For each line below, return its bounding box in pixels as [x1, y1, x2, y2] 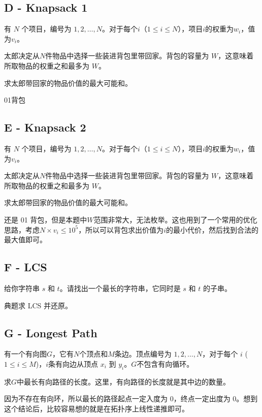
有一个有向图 [4, 348, 47, 359]
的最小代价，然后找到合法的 [166, 224, 258, 235]
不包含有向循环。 [137, 358, 194, 369]
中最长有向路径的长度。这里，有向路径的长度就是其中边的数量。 [17, 376, 231, 387]
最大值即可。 [4, 234, 47, 245]
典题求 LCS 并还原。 [4, 300, 72, 310]
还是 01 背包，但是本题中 [4, 214, 87, 224]
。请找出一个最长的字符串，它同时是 [59, 282, 181, 293]
